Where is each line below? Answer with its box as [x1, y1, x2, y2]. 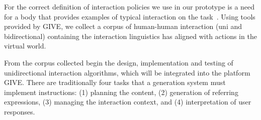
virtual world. [4, 40, 46, 51]
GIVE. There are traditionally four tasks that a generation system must [4, 77, 226, 87]
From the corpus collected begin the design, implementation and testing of [4, 57, 233, 67]
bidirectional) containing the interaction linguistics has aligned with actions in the [4, 30, 257, 41]
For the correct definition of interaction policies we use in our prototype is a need [4, 1, 255, 11]
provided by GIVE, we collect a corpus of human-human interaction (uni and [4, 21, 242, 31]
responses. [4, 106, 35, 116]
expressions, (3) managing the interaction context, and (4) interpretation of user [4, 96, 251, 107]
